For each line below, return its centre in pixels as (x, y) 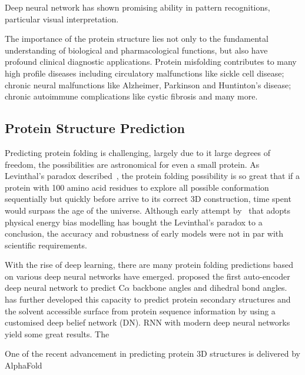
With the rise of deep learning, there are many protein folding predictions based (149, 265)
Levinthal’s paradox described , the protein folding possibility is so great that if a (152, 176)
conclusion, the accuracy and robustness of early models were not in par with (144, 233)
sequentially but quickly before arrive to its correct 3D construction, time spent (148, 199)
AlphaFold (24, 365)
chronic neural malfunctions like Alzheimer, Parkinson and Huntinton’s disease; (148, 84)
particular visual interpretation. (62, 19)
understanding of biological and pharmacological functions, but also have (136, 50)
